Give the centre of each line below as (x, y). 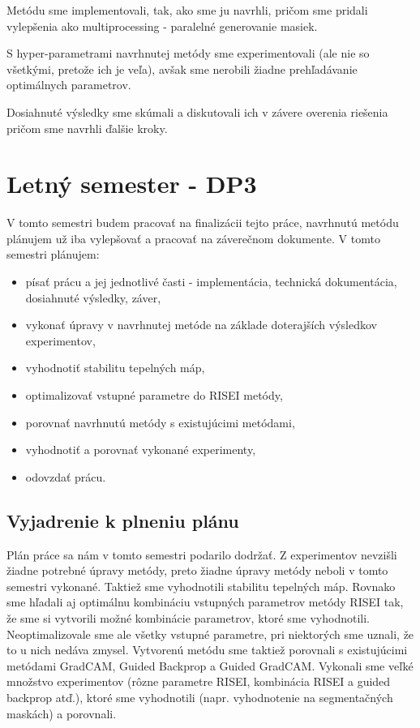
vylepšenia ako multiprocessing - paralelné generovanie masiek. (162, 26)
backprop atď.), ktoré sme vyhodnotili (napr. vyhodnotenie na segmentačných (200, 697)
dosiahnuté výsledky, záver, (93, 297)
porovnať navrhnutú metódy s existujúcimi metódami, (160, 422)
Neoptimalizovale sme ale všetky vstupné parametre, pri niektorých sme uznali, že (210, 634)
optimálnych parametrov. (69, 85)
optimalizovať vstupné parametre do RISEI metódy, (154, 395)
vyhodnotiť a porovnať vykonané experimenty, (141, 450)
